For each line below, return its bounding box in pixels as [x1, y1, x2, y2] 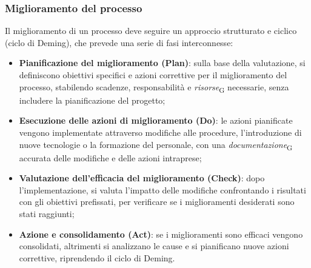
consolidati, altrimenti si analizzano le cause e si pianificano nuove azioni [19, 240, 289, 252]
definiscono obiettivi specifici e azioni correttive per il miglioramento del [19, 69, 287, 81]
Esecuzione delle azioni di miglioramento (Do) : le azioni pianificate [19, 114, 293, 127]
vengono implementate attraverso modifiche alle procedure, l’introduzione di [19, 126, 302, 138]
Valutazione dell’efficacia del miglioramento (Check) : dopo [19, 172, 265, 184]
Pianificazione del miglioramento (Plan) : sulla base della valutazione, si [19, 56, 306, 69]
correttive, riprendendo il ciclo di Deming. [19, 251, 175, 264]
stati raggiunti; [19, 207, 75, 219]
